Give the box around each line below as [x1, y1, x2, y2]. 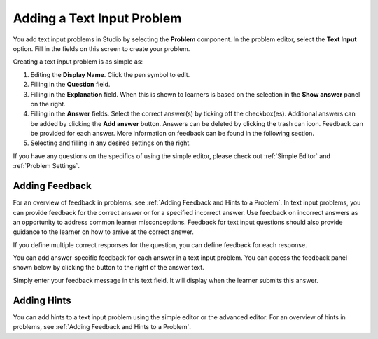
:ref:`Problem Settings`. [13, 162, 80, 170]
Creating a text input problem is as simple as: [13, 57, 143, 66]
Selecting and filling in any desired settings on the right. [30, 139, 192, 147]
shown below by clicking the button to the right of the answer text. [13, 263, 204, 272]
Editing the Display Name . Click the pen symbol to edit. [30, 70, 190, 78]
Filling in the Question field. [30, 81, 111, 89]
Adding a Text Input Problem [13, 11, 182, 26]
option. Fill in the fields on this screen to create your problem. [13, 44, 190, 53]
